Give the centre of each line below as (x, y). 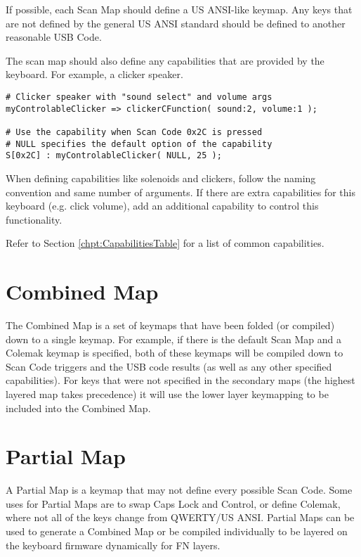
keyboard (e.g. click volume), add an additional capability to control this (162, 206)
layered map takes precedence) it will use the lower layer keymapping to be (167, 393)
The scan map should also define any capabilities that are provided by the (165, 60)
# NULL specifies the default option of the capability (139, 144)
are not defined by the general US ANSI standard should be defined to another (176, 23)
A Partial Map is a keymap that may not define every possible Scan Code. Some (179, 490)
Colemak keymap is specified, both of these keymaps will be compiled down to (175, 353)
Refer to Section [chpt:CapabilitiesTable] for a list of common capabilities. (165, 243)
